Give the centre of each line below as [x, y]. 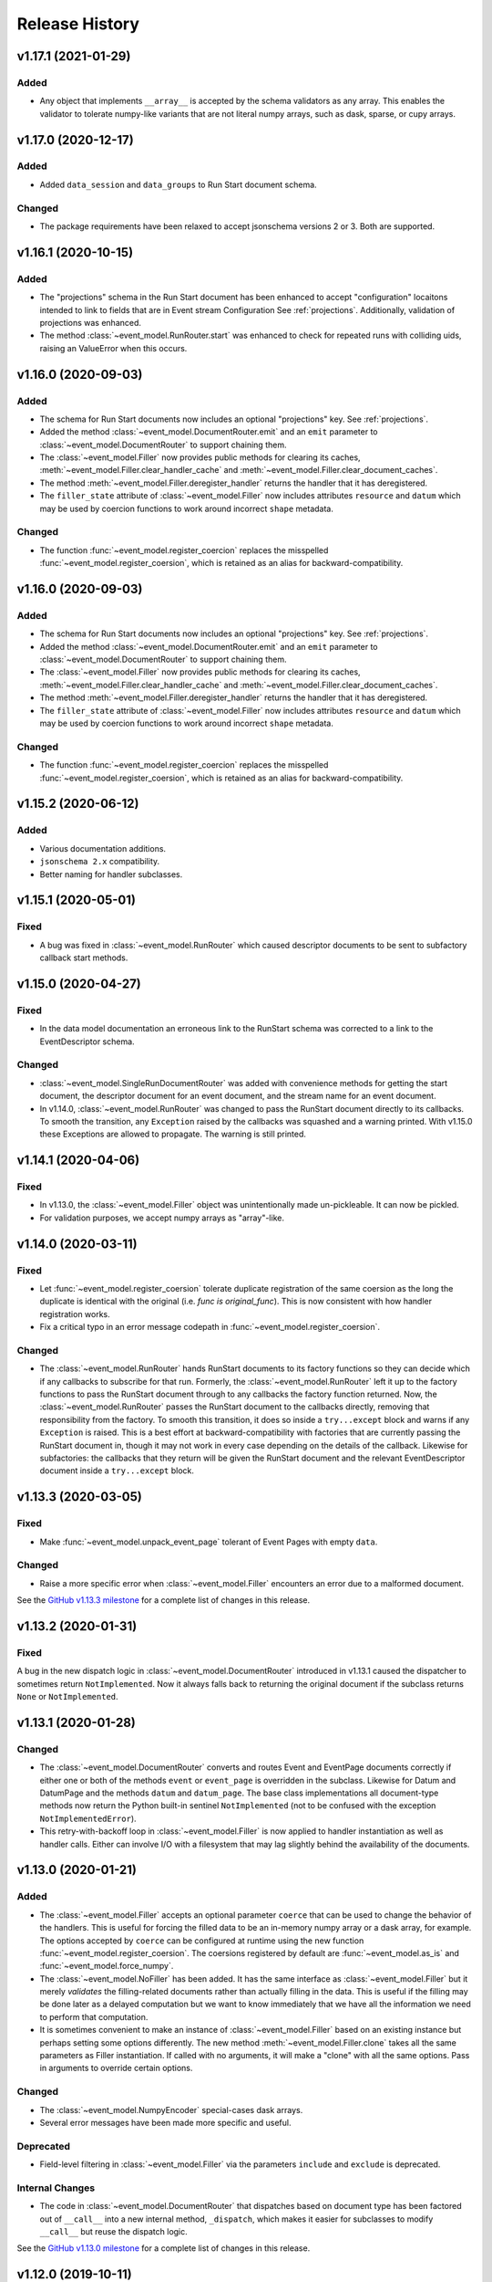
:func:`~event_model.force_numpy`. [107, 1966]
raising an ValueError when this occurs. [113, 348]
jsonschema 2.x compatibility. [100, 862]
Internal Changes [56, 2188]
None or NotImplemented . [67, 1697]
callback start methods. [84, 958]
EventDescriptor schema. [87, 1042]
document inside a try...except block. [117, 1471]
